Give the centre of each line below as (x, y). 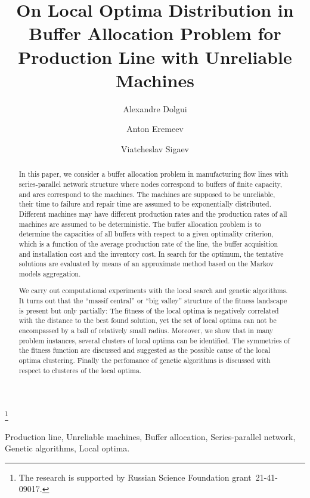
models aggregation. (50, 273)
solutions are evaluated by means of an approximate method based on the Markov (146, 264)
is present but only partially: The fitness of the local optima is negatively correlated (149, 310)
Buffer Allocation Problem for (155, 33)
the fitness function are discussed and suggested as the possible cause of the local (145, 350)
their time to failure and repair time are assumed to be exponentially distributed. (145, 204)
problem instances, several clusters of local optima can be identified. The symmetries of (154, 340)
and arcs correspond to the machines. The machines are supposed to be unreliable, (147, 194)
